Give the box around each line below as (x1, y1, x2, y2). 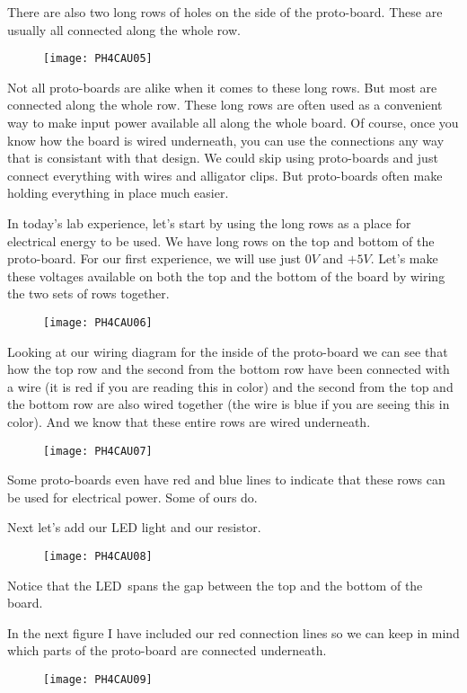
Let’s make (378, 249, 438, 268)
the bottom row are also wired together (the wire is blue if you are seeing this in (7, 395, 450, 413)
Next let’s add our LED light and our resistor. (7, 518, 261, 537)
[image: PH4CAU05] (43, 52, 153, 66)
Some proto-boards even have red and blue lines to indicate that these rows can (7, 470, 445, 489)
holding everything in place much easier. (7, 183, 229, 202)
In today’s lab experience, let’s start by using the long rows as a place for (7, 214, 411, 232)
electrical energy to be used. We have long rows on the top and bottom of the (7, 231, 435, 250)
